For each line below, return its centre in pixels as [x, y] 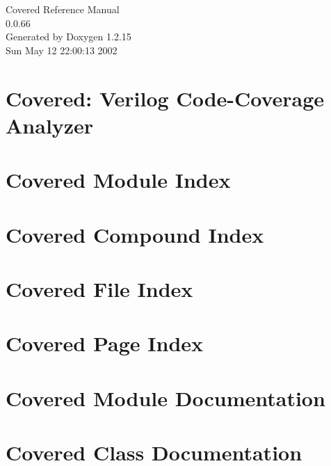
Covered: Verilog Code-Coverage [165, 98]
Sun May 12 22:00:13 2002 [62, 50]
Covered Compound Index [135, 234]
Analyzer [50, 125]
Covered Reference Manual [63, 9]
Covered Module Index [118, 180]
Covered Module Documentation [165, 397]
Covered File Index [99, 288]
